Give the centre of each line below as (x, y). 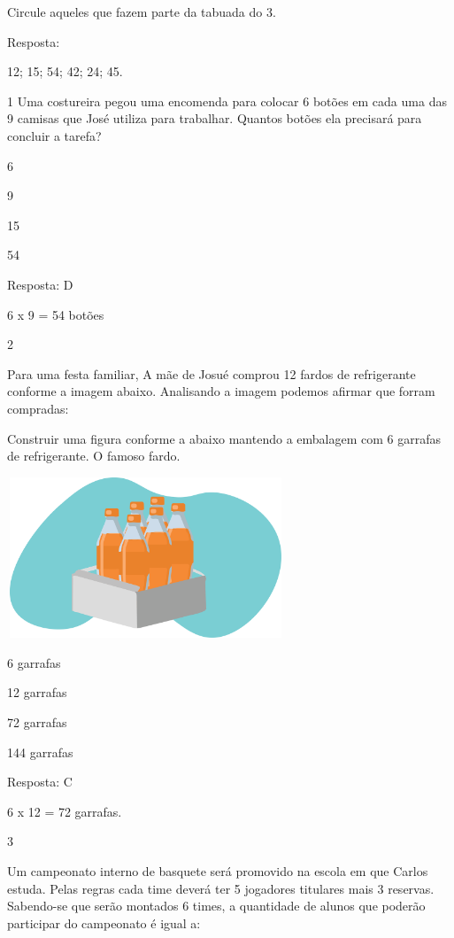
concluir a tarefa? (54, 135)
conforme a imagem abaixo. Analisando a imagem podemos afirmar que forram (221, 391)
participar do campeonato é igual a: (104, 922)
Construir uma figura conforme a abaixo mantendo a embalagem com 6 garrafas (224, 438)
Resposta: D (40, 284)
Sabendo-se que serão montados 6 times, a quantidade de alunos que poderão (216, 906)
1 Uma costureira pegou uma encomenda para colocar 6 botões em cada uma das (227, 101)
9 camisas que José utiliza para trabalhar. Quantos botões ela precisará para (215, 118)
